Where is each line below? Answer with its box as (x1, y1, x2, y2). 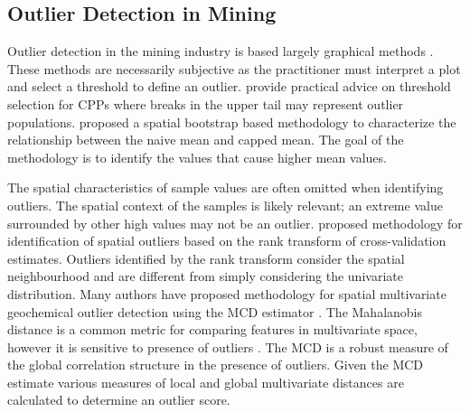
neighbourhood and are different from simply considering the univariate (7, 267, 403, 286)
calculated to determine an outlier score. (7, 390, 230, 409)
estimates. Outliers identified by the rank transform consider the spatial (7, 248, 405, 267)
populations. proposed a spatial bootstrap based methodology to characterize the (7, 112, 456, 131)
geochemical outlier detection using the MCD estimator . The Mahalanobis (7, 302, 423, 321)
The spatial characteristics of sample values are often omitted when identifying (7, 178, 444, 197)
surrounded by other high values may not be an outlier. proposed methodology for (7, 213, 463, 232)
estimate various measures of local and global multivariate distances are (7, 372, 404, 391)
